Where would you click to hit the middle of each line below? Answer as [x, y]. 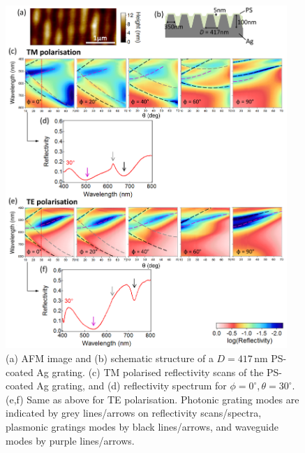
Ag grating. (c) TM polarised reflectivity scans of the [150, 372]
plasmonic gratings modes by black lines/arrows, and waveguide [142, 426]
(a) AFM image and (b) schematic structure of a [110, 358]
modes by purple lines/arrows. [70, 440]
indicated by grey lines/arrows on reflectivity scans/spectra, [134, 413]
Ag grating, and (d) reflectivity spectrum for [132, 386]
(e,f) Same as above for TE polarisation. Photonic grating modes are [152, 399]
